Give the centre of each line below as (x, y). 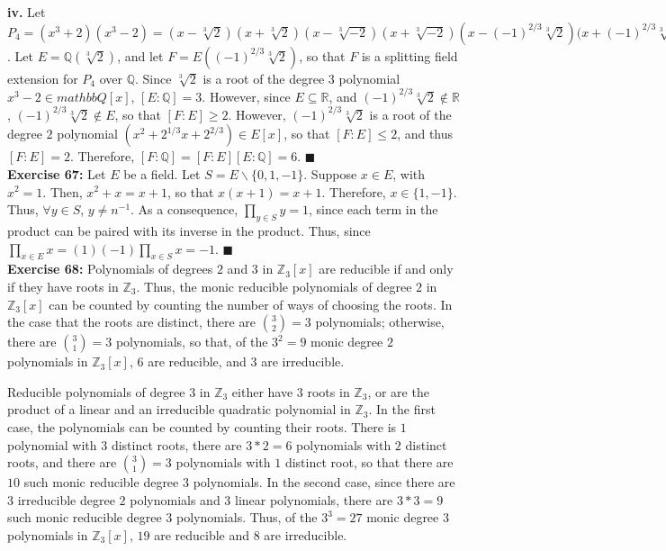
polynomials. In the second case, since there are (324, 482)
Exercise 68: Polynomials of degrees (110, 269)
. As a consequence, (184, 209)
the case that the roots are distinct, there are (132, 322)
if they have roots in (63, 286)
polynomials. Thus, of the (247, 517)
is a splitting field (409, 55)
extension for (43, 78)
